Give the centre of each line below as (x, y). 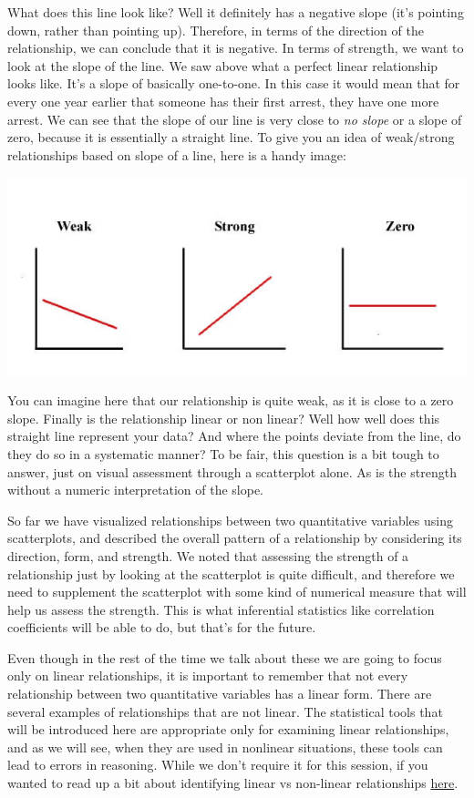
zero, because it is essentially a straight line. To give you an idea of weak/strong (231, 137)
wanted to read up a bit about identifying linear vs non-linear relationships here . (233, 783)
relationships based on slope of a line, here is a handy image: (177, 154)
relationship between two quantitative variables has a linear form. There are (220, 694)
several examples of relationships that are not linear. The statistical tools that (225, 711)
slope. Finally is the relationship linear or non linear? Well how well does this (224, 418)
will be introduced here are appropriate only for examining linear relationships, (228, 729)
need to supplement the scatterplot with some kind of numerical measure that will (237, 592)
